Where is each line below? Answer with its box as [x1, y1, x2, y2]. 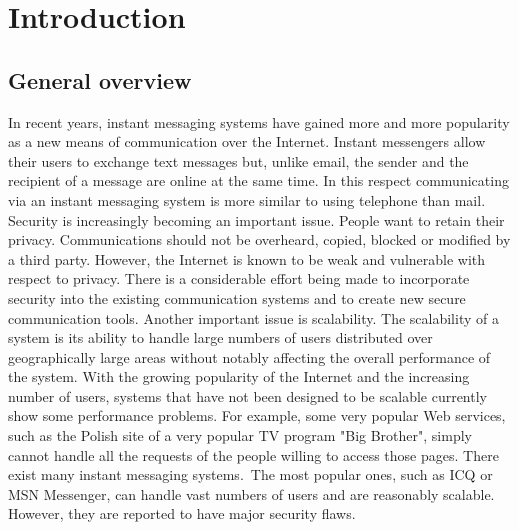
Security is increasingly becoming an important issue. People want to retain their [8, 209, 505, 230]
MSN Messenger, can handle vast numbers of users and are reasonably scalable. [8, 483, 495, 504]
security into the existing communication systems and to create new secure [8, 287, 466, 308]
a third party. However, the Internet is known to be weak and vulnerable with [8, 248, 486, 269]
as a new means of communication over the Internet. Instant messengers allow [8, 131, 486, 152]
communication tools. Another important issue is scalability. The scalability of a [8, 307, 499, 328]
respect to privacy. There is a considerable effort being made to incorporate [8, 268, 470, 289]
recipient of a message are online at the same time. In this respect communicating [8, 170, 509, 191]
